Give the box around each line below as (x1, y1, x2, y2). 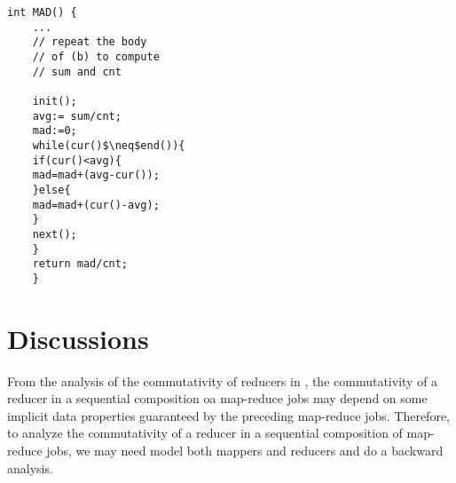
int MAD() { (7, 6, 77, 19)
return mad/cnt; (32, 257, 129, 271)
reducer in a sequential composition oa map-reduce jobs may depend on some (7, 389, 428, 408)
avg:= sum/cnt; (32, 109, 122, 123)
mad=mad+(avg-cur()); (32, 169, 160, 182)
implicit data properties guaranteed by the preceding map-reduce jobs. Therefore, (7, 406, 450, 424)
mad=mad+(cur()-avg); (32, 198, 160, 211)
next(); (32, 227, 77, 241)
